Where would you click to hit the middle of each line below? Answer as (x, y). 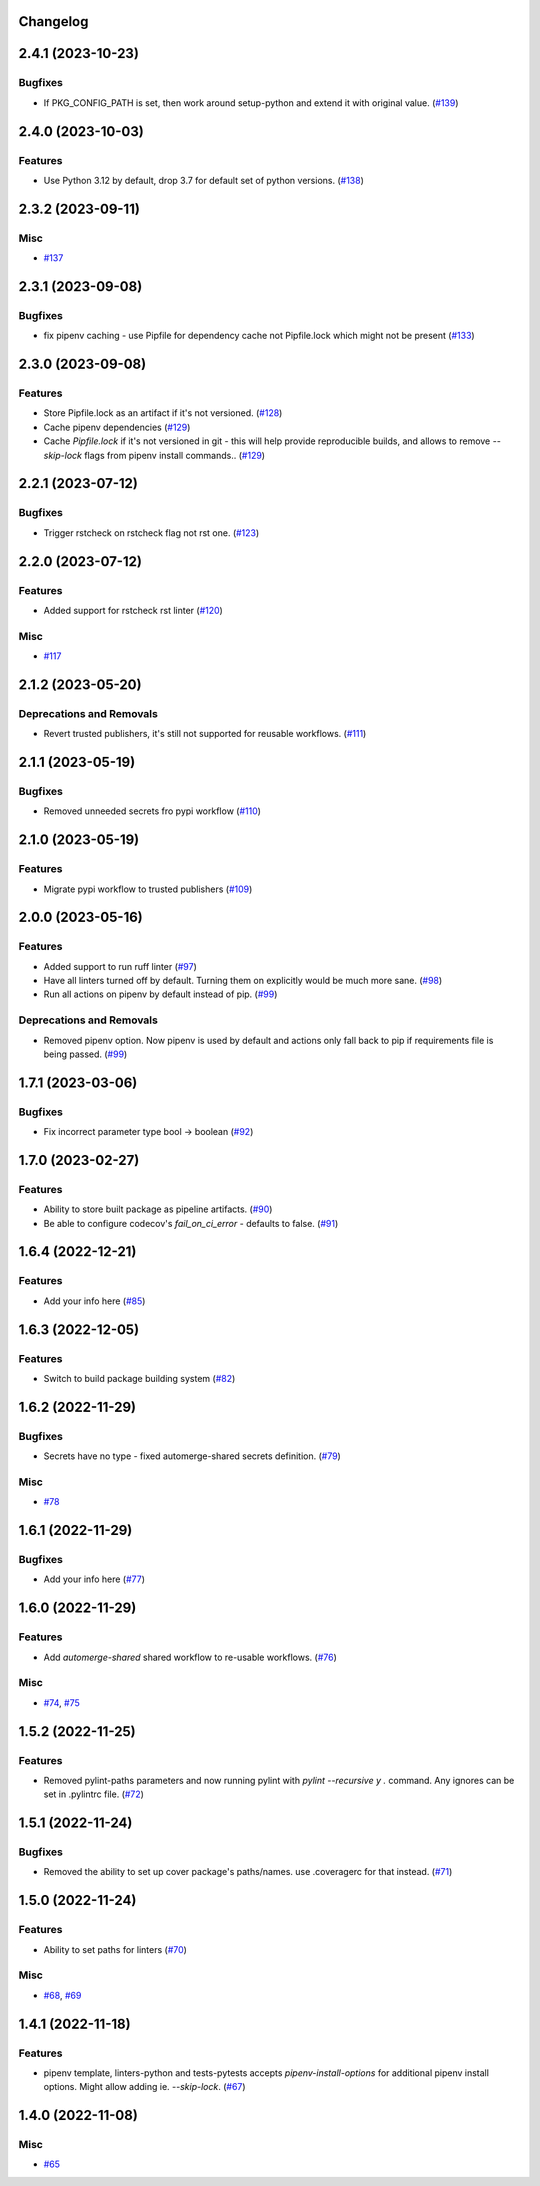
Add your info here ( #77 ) (94, 1579)
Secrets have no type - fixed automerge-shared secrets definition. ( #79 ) (192, 1456)
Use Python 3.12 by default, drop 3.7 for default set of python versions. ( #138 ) (204, 180)
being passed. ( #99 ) (85, 1054)
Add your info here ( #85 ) (94, 1301)
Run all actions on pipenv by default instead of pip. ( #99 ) (160, 994)
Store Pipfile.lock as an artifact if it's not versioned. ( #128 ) (163, 413)
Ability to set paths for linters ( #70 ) (115, 1949)
